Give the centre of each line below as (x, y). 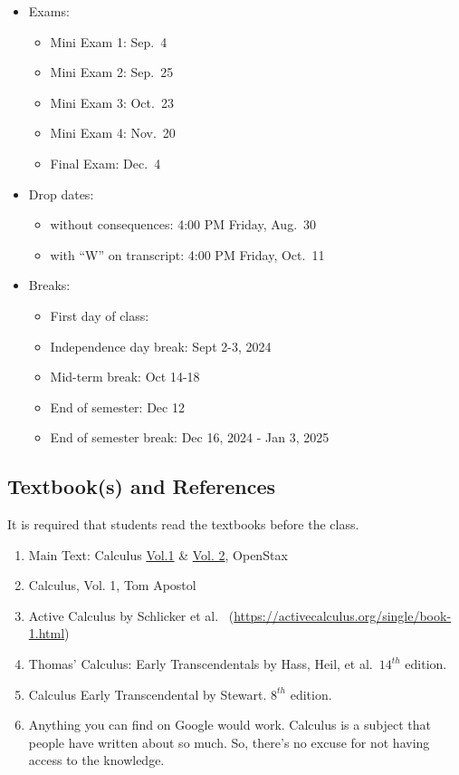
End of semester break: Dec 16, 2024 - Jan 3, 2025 (190, 437)
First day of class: (100, 315)
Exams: (49, 11)
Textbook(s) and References (142, 486)
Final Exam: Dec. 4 (105, 163)
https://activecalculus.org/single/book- (343, 615)
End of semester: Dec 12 (117, 407)
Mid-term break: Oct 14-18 (125, 377)
